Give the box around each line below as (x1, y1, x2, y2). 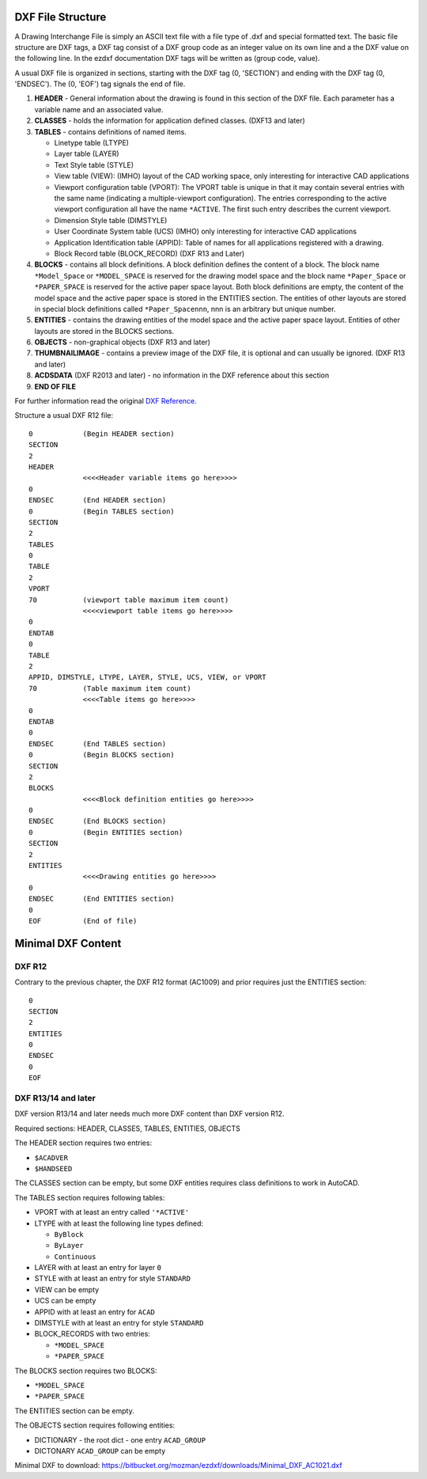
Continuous (54, 1252, 96, 1261)
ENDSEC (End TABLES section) (28, 739, 167, 748)
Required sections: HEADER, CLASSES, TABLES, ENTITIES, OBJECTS (14, 1124, 240, 1133)
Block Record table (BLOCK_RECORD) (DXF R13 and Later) (54, 248, 245, 258)
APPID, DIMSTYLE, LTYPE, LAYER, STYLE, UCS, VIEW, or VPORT (28, 673, 266, 682)
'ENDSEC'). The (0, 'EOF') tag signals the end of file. (14, 79, 186, 89)
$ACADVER (34, 1153, 69, 1162)
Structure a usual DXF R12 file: (14, 411, 114, 420)
